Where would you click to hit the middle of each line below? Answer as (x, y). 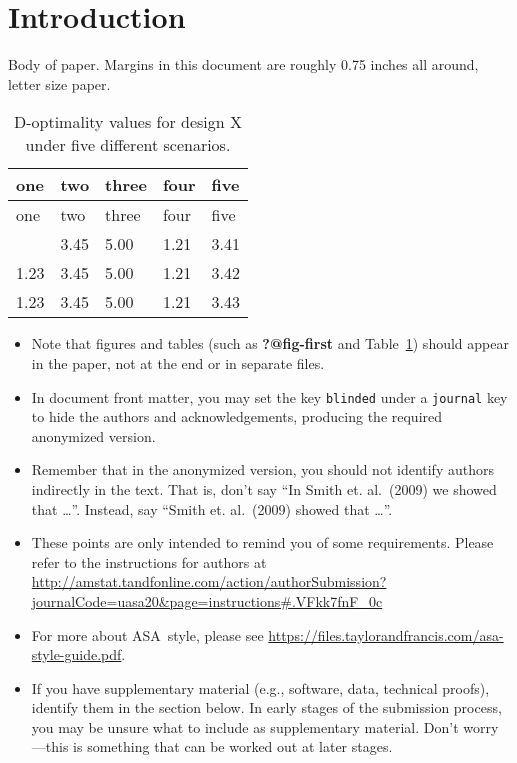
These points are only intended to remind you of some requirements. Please (262, 542)
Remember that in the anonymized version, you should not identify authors (262, 469)
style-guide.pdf (76, 654)
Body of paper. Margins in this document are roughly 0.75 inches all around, (243, 64)
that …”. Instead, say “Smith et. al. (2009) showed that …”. (212, 508)
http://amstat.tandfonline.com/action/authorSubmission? (209, 581)
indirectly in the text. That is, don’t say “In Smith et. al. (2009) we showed (264, 488)
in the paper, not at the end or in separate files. (178, 362)
